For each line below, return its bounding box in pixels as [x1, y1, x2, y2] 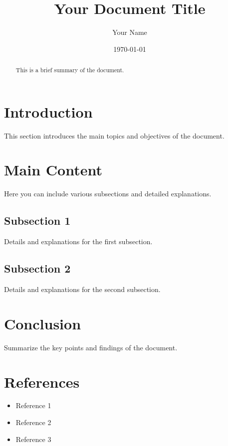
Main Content [4, 159, 102, 180]
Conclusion [4, 313, 81, 333]
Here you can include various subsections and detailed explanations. [4, 188, 212, 199]
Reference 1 [15, 400, 51, 411]
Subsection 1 [4, 213, 71, 228]
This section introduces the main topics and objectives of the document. [4, 130, 225, 141]
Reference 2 [15, 417, 51, 428]
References [4, 371, 80, 392]
